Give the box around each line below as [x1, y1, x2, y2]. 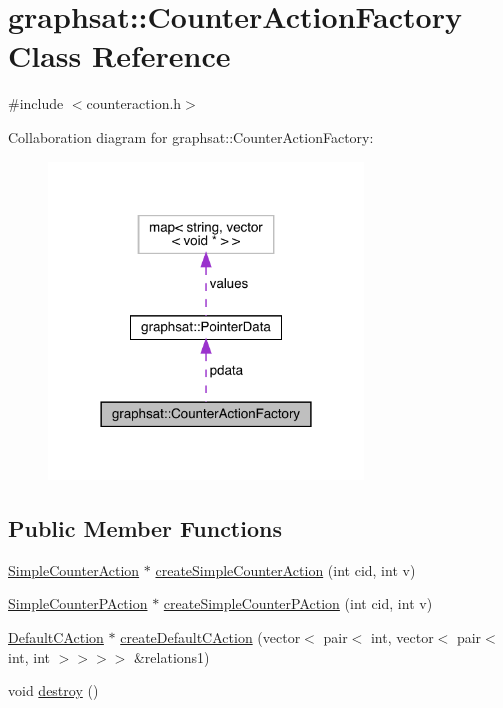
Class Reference [8, 35, 231, 76]
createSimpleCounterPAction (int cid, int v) [163, 593, 433, 614]
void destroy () [8, 680, 99, 701]
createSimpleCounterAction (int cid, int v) [155, 559, 416, 580]
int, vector [370, 627, 434, 648]
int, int [8, 646, 51, 667]
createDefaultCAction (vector [120, 627, 301, 648]
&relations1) [133, 646, 210, 667]
